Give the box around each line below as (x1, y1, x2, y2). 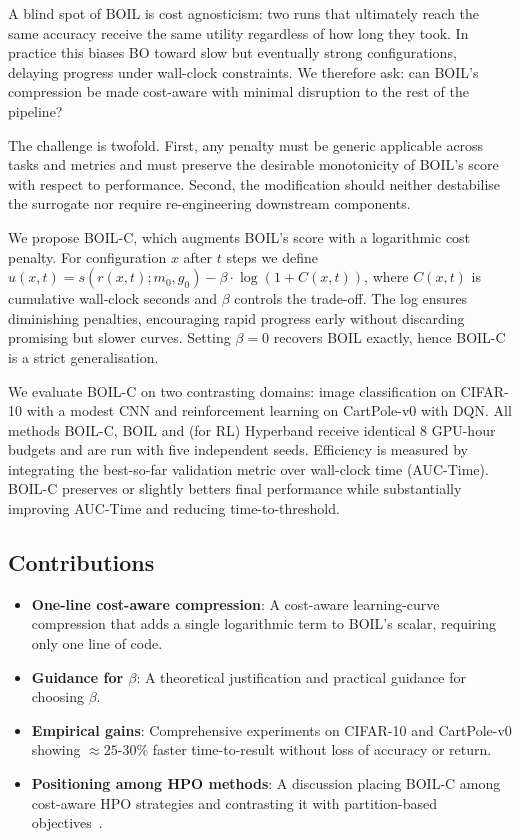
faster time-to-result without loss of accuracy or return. (152, 739, 492, 760)
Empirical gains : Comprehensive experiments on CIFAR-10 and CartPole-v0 (31, 719, 512, 740)
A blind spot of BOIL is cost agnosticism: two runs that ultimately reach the (8, 3, 480, 23)
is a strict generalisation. (8, 346, 159, 367)
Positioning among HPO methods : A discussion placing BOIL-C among (31, 773, 501, 794)
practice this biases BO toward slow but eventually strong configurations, (8, 42, 457, 63)
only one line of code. (31, 633, 163, 654)
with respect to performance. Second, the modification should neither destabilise (8, 173, 501, 194)
